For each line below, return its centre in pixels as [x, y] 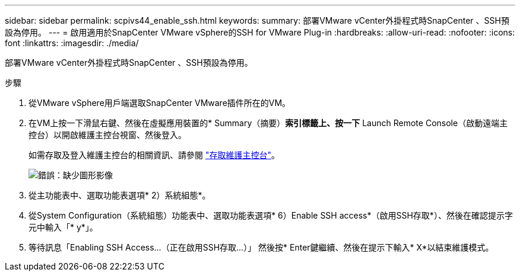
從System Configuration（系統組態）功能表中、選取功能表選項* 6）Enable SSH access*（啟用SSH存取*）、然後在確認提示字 [271, 215]
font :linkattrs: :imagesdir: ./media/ [72, 43]
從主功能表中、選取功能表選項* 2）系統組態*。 [120, 195]
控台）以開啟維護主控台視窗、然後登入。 [107, 135]
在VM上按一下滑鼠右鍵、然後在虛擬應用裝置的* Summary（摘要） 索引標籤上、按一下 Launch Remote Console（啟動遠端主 [268, 123]
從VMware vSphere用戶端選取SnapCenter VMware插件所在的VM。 [160, 103]
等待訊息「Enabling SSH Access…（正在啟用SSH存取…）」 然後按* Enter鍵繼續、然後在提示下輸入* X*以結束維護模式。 [261, 247]
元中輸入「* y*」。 [63, 227]
